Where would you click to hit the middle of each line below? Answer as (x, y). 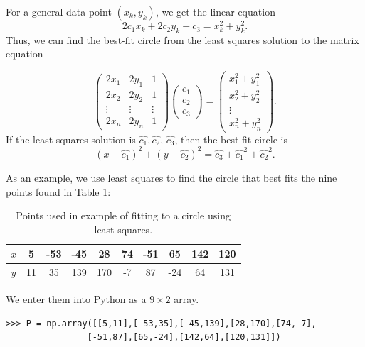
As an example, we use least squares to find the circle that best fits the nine (171, 177)
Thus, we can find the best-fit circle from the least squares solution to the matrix (182, 39)
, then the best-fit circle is (231, 139)
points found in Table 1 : (58, 191)
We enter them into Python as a (76, 299)
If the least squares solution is (71, 139)
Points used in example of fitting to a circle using (123, 215)
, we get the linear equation (215, 11)
